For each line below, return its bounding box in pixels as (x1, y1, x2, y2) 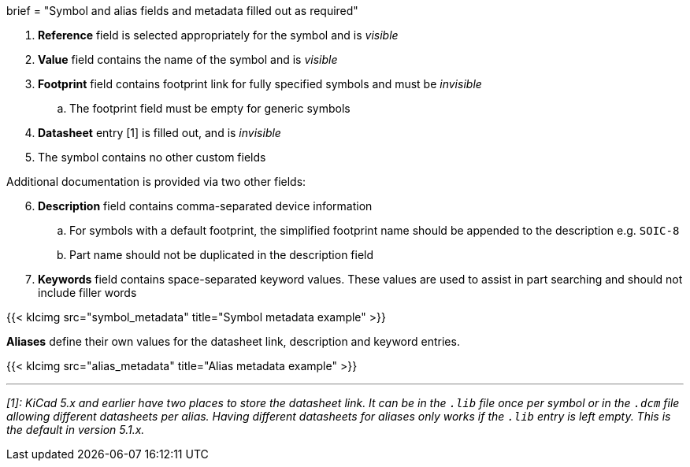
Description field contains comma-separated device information (38, 199, 373, 213)
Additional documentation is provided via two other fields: (6, 175, 306, 188)
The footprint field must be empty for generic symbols (69, 102, 351, 115)
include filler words (38, 286, 137, 299)
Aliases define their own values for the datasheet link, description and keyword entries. (6, 335, 460, 348)
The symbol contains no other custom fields (38, 150, 266, 164)
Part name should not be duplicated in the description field (69, 248, 374, 261)
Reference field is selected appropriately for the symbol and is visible (38, 28, 399, 42)
